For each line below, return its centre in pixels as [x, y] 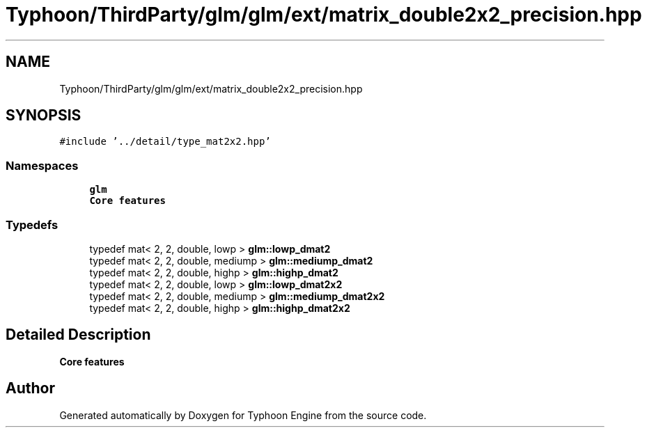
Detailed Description [78, 335]
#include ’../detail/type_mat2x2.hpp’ [165, 142]
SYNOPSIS [44, 116]
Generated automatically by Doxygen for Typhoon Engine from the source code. [243, 415]
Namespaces [42, 165]
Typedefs [32, 225]
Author [30, 388]
